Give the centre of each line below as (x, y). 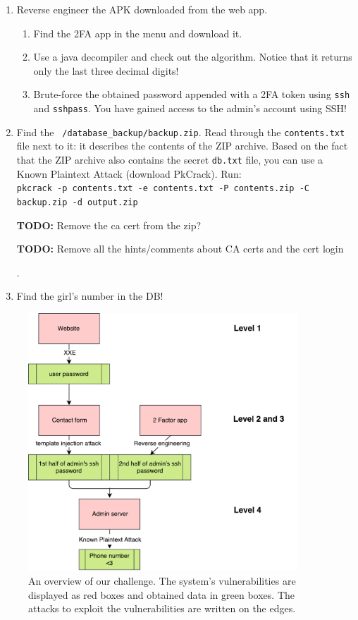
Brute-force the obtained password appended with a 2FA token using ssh (192, 94)
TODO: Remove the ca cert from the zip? (109, 225)
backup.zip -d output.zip (77, 202)
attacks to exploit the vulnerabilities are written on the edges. (162, 608)
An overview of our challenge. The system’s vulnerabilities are (162, 581)
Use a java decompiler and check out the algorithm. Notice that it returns (193, 57)
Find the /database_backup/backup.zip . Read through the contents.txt (181, 132)
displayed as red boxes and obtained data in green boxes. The (161, 594)
